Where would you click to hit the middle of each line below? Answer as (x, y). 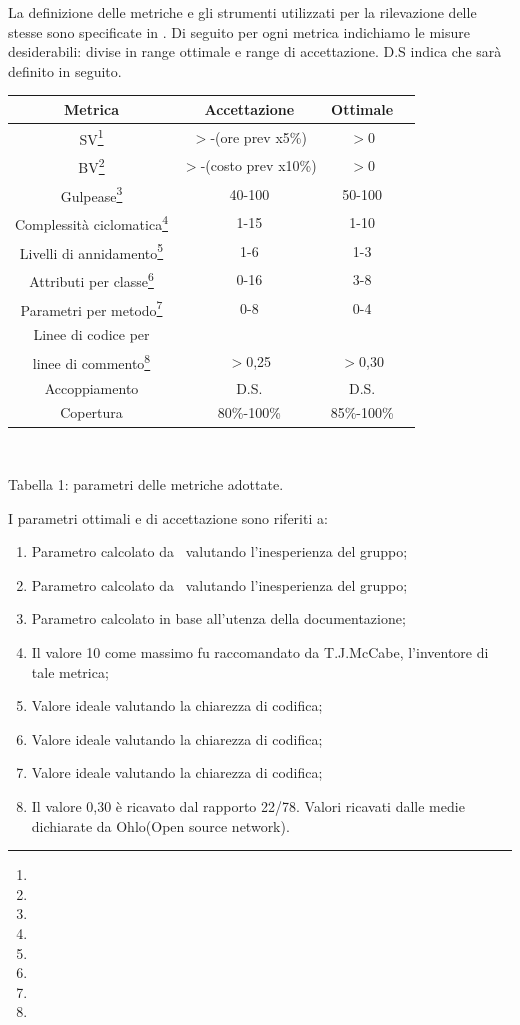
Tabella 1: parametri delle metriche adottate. (146, 484)
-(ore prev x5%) (258, 136)
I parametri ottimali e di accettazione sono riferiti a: (168, 517)
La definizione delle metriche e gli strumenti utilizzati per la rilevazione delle (242, 12)
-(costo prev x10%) (258, 165)
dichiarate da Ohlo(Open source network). (160, 825)
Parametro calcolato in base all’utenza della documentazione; (218, 618)
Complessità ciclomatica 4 (91, 222)
